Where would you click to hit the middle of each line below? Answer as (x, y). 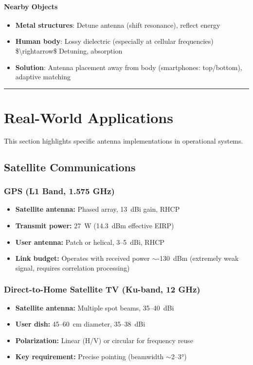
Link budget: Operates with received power (82, 258)
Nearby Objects (31, 6)
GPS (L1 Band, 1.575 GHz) (59, 191)
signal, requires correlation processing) (72, 267)
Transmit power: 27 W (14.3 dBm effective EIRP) (95, 226)
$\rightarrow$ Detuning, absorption (69, 50)
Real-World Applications (89, 117)
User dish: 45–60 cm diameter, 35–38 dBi (80, 324)
